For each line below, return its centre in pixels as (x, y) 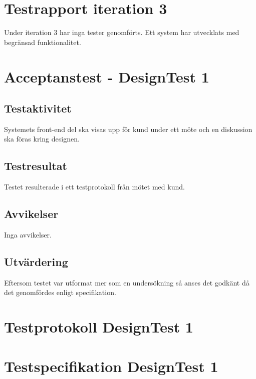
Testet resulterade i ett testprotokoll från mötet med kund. (94, 187)
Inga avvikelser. (28, 235)
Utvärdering (36, 262)
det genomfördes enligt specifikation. (60, 292)
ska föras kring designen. (42, 139)
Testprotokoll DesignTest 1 (99, 327)
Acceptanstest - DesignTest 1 (107, 76)
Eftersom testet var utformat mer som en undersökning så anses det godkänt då (127, 282)
